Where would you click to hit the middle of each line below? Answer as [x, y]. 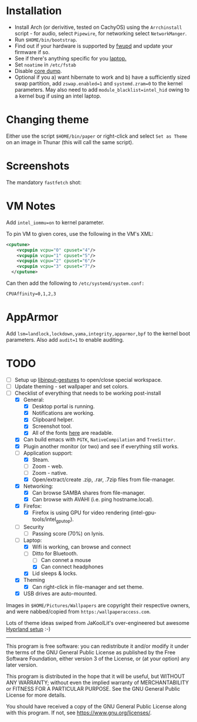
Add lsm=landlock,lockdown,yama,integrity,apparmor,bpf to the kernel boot [98, 333]
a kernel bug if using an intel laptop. [58, 96]
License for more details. [36, 695]
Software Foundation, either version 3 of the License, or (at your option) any [98, 658]
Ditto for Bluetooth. [55, 554]
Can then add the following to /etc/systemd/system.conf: [75, 283]
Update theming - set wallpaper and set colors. [72, 386]
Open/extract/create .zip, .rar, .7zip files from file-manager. [103, 479]
